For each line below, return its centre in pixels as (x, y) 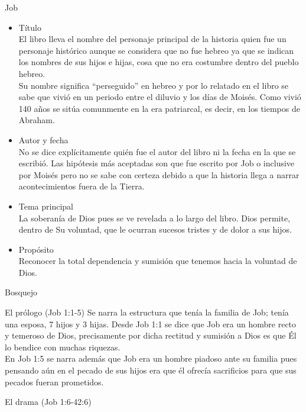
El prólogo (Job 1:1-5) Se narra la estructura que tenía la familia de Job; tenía (147, 312)
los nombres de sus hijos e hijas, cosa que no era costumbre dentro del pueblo (159, 62)
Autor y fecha (43, 139)
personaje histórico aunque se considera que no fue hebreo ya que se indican (156, 50)
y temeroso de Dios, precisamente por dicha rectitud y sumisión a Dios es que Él (151, 335)
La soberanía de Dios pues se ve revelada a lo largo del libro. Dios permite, (154, 218)
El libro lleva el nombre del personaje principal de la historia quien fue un (152, 39)
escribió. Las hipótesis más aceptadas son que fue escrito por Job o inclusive (157, 163)
